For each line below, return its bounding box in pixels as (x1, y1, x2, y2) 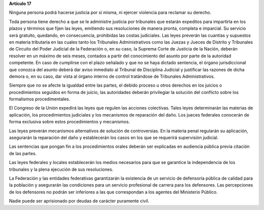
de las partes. (9, 150, 37, 156)
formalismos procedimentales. (9, 96, 70, 102)
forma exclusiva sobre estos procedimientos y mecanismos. (9, 119, 130, 125)
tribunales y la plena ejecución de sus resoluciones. (9, 166, 113, 172)
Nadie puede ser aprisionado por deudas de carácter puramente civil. (9, 198, 150, 204)
